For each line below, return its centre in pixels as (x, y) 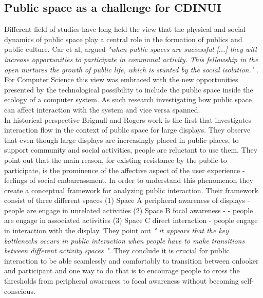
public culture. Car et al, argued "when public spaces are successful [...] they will (130, 49)
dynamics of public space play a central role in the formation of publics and (123, 39)
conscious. (20, 291)
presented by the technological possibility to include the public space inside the (129, 89)
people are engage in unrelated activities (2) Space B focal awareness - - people (129, 210)
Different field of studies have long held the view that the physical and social (125, 29)
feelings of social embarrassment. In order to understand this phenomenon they (129, 180)
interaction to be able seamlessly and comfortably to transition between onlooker (131, 260)
